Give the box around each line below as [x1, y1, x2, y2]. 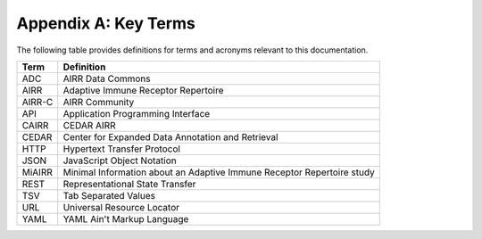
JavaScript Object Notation [62, 154, 178, 167]
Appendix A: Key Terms [16, 13, 196, 33]
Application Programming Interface [62, 107, 211, 119]
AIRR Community [62, 95, 135, 108]
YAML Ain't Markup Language [62, 212, 189, 225]
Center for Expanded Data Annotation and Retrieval [62, 130, 278, 143]
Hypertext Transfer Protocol [62, 143, 180, 155]
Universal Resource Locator [62, 201, 180, 213]
